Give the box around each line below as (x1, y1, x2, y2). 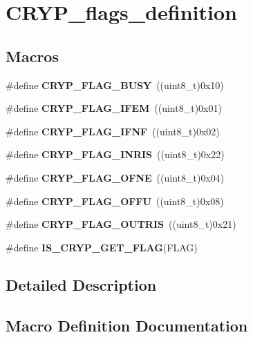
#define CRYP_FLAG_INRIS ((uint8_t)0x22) (6, 147, 225, 162)
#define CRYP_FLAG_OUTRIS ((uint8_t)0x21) (6, 217, 236, 231)
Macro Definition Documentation (6, 314, 248, 336)
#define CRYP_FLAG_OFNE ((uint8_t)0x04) (6, 170, 225, 184)
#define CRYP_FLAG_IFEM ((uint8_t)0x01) (6, 101, 222, 115)
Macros (6, 45, 59, 66)
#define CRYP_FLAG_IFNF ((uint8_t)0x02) (6, 124, 220, 138)
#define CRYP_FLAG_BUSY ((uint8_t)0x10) (6, 77, 224, 92)
